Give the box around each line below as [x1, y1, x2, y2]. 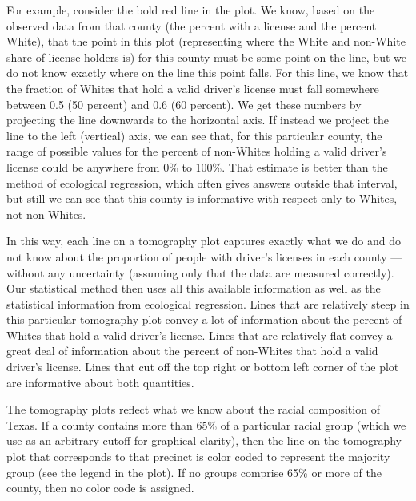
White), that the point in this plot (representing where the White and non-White [6, 33, 406, 50]
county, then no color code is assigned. [6, 479, 194, 496]
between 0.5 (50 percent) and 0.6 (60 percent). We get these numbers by [6, 95, 362, 112]
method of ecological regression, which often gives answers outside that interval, [6, 174, 398, 191]
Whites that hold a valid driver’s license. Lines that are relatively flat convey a [6, 326, 393, 343]
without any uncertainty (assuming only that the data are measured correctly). [6, 264, 394, 281]
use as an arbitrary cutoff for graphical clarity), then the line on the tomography [6, 432, 402, 449]
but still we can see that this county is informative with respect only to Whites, [6, 190, 398, 207]
